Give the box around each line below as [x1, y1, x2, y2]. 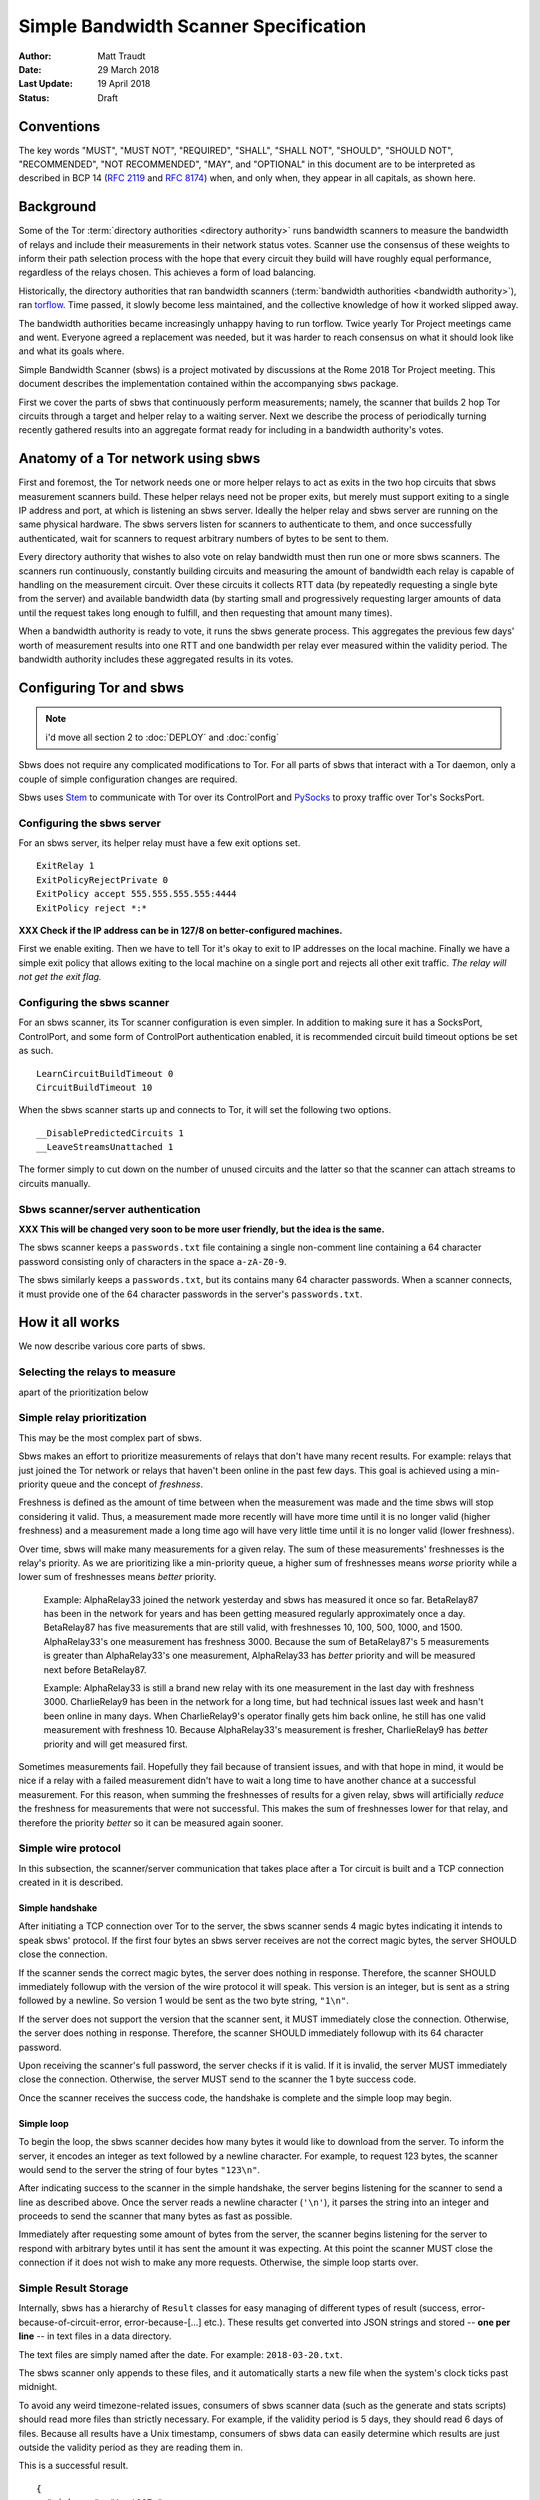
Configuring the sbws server [18, 816, 162, 830]
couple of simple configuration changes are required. [18, 773, 238, 785]
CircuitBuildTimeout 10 [36, 1081, 153, 1093]
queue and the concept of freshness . [50, 1478, 204, 1490]
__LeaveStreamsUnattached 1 [36, 1141, 174, 1153]
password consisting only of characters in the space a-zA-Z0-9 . [18, 1255, 287, 1267]
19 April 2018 [97, 78, 151, 90]
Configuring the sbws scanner [18, 995, 170, 1009]
